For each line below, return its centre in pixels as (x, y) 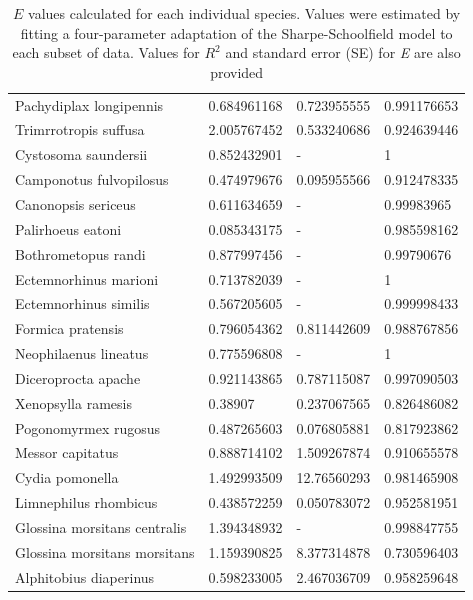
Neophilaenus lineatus (82, 353)
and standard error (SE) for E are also (343, 52)
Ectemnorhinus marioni (87, 278)
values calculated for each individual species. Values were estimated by (244, 13)
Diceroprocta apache (78, 377)
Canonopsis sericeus (75, 204)
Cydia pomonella (67, 477)
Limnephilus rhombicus (86, 502)
